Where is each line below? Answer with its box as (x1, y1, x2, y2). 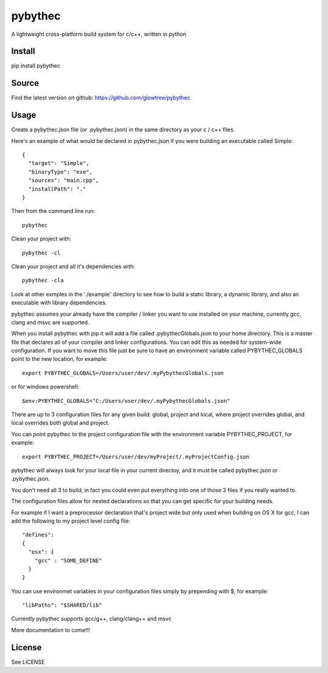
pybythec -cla (22, 277, 64, 284)
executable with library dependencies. (11, 299, 108, 307)
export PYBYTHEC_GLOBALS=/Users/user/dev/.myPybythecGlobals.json (22, 369, 224, 377)
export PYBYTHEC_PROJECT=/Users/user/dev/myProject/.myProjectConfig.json (22, 453, 250, 460)
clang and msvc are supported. (11, 318, 89, 326)
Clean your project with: (11, 235, 72, 243)
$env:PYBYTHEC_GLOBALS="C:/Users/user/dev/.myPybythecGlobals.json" (22, 397, 230, 404)
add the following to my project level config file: (11, 517, 131, 525)
